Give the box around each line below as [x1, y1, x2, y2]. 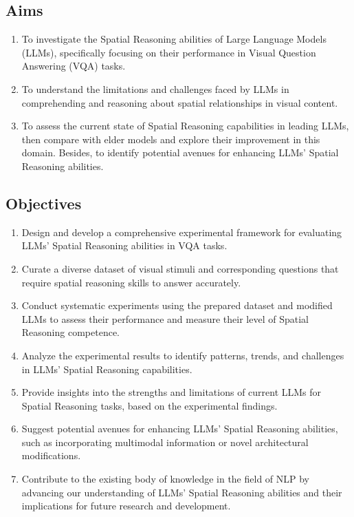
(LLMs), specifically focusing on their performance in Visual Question [21, 45, 316, 59]
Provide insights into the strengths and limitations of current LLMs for [21, 385, 322, 399]
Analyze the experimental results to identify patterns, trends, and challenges [21, 348, 344, 362]
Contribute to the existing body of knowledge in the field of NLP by [21, 472, 310, 486]
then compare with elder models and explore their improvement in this [21, 131, 320, 146]
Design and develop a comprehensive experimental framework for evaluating [21, 224, 342, 239]
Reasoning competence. [21, 325, 120, 339]
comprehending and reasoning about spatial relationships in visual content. [21, 95, 338, 109]
